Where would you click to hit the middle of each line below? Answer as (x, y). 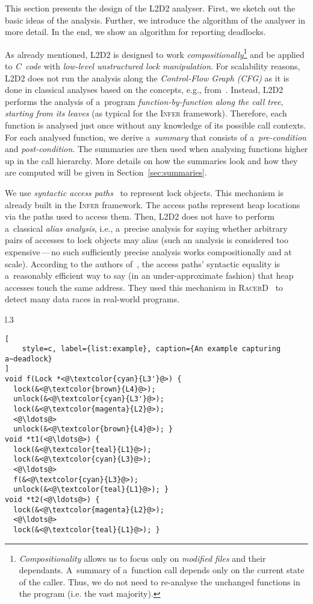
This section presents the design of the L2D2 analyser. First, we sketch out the (150, 8)
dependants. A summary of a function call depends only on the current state (162, 570)
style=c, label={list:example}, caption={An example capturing (151, 349)
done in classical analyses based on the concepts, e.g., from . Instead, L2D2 (144, 90)
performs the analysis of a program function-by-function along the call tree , (144, 101)
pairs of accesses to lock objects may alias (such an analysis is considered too (147, 240)
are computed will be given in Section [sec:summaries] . (106, 172)
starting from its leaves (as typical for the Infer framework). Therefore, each (146, 113)
